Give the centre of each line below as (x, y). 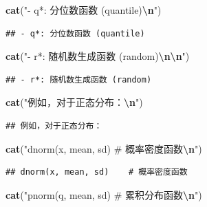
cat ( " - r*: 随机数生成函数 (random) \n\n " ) (98, 56)
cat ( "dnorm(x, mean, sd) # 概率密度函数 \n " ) (104, 148)
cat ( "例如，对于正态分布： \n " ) (74, 102)
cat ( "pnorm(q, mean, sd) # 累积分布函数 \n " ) (104, 194)
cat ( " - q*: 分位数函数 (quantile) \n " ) (84, 10)
